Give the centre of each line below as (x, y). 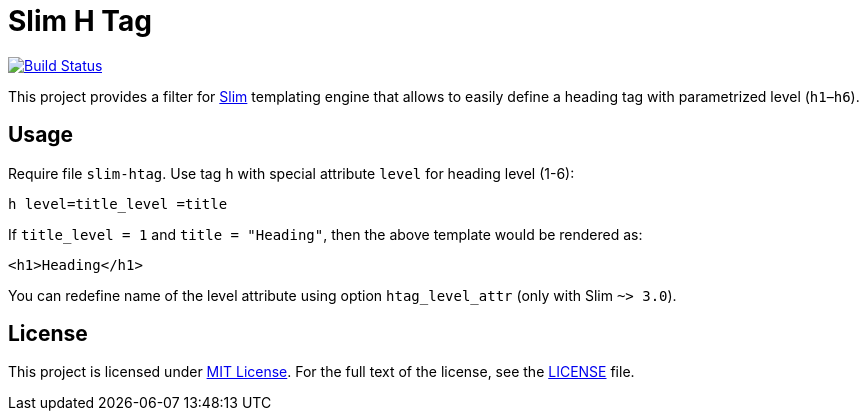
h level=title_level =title (118, 203)
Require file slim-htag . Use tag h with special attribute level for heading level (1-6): (291, 173)
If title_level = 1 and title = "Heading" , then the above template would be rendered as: (325, 234)
